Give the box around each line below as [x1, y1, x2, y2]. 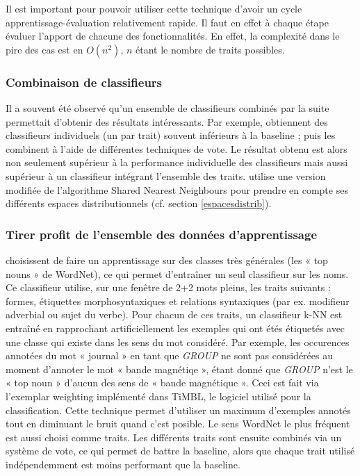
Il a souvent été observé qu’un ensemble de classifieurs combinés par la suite [6, 101, 329, 115]
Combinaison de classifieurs [6, 73, 163, 90]
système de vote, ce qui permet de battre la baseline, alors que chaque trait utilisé [6, 443, 355, 458]
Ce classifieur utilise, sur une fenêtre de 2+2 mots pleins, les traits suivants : [6, 280, 331, 295]
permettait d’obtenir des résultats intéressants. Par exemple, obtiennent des [6, 114, 328, 129]
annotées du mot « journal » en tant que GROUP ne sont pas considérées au [6, 348, 333, 363]
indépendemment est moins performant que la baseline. [6, 457, 240, 471]
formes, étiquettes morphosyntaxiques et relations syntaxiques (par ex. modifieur [6, 293, 350, 308]
